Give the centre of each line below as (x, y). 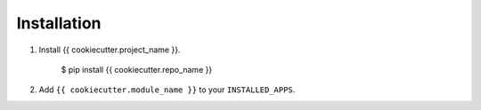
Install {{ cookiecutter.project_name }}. (110, 50)
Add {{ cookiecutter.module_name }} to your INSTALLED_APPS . (167, 90)
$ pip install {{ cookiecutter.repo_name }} (137, 69)
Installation (59, 23)
